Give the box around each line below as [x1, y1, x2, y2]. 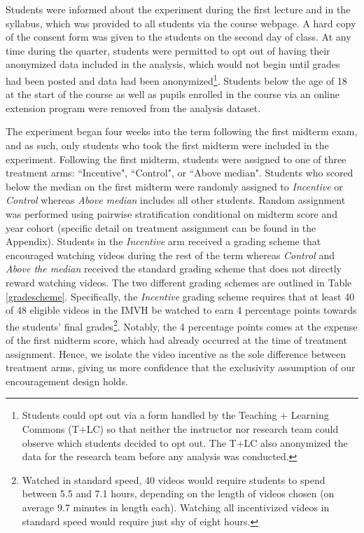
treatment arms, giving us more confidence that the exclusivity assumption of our [6, 360, 356, 375]
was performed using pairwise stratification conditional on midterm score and [6, 206, 337, 221]
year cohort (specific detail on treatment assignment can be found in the [6, 220, 316, 235]
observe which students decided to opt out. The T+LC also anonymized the [22, 435, 348, 450]
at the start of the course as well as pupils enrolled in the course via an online [6, 87, 339, 102]
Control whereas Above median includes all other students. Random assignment [6, 193, 346, 207]
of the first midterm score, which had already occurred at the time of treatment [6, 332, 348, 347]
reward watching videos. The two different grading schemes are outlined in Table [6, 275, 352, 289]
